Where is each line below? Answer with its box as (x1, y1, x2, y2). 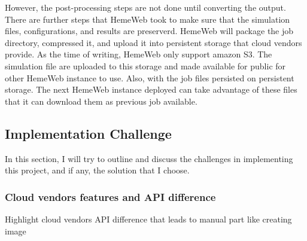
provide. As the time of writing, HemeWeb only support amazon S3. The (5, 48, 272, 60)
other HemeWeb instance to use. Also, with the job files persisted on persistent (5, 71, 294, 84)
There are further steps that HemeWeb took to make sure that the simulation (5, 13, 290, 25)
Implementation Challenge (5, 124, 172, 142)
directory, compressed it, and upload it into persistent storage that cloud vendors (5, 36, 302, 48)
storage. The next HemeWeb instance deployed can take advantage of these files (5, 83, 297, 96)
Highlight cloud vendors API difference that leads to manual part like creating (5, 212, 292, 225)
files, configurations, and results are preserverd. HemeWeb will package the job (5, 25, 294, 37)
